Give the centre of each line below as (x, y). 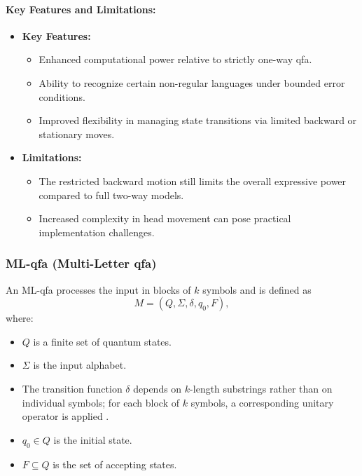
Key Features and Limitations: (81, 9)
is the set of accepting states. (115, 464)
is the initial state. (93, 439)
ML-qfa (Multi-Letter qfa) (81, 263)
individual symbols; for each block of (101, 402)
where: (20, 318)
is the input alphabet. (80, 365)
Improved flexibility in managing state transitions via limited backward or (198, 120)
